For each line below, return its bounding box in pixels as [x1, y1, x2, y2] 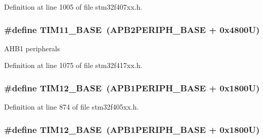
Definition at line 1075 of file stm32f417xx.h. [4, 60, 143, 71]
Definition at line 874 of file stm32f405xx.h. [4, 101, 139, 112]
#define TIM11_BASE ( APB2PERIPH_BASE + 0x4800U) [4, 23, 260, 36]
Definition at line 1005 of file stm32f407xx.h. [4, 2, 143, 12]
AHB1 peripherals [4, 43, 60, 53]
